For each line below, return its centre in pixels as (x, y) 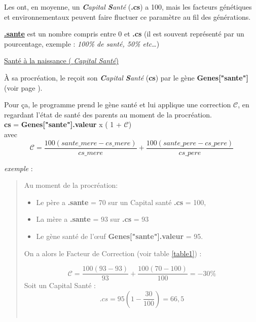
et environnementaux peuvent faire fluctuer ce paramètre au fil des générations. (127, 16)
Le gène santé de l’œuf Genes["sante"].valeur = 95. (120, 236)
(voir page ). (23, 87)
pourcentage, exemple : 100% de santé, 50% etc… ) (82, 43)
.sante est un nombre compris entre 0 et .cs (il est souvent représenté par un (124, 34)
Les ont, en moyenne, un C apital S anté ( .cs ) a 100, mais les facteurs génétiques (128, 7)
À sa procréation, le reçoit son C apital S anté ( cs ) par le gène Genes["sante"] (126, 77)
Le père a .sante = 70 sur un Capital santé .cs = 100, (121, 202)
